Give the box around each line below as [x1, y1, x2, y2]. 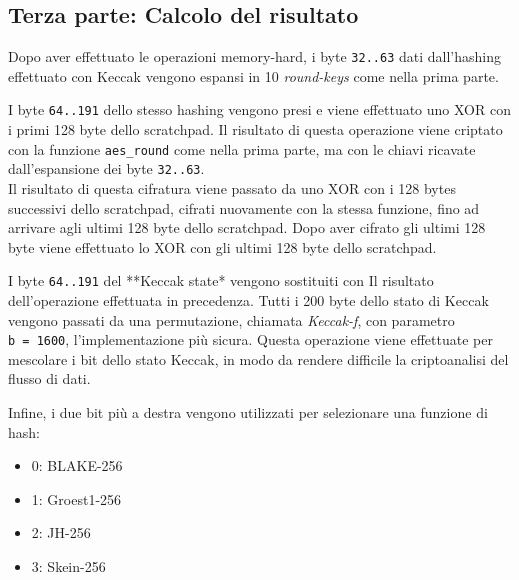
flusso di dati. [8, 368, 91, 389]
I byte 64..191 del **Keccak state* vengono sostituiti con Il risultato [8, 270, 434, 291]
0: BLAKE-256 [31, 455, 123, 476]
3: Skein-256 [31, 556, 106, 577]
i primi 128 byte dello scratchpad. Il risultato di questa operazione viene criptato [8, 119, 503, 140]
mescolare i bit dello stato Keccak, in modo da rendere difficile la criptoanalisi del [8, 348, 509, 369]
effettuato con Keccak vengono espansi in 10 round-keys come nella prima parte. [8, 65, 499, 86]
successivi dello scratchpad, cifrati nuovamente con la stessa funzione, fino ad [8, 197, 480, 218]
